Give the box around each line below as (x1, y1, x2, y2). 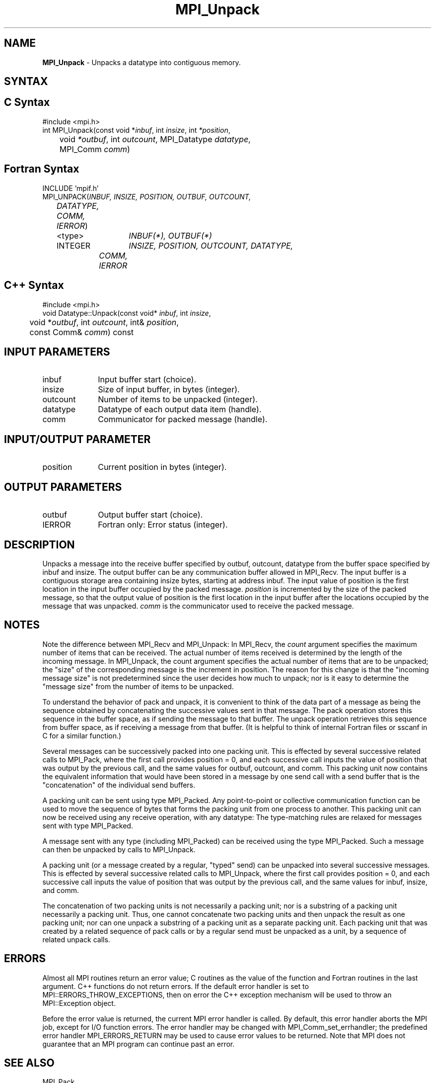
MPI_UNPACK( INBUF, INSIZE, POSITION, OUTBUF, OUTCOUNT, (42, 192, 251, 201)
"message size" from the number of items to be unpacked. (42, 682, 234, 691)
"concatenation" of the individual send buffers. (42, 780, 196, 789)
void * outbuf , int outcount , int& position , (29, 317, 179, 327)
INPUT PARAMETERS (4, 345, 110, 358)
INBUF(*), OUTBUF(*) (129, 230, 212, 241)
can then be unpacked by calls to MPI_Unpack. (42, 845, 196, 854)
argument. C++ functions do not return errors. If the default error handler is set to (42, 982, 309, 991)
